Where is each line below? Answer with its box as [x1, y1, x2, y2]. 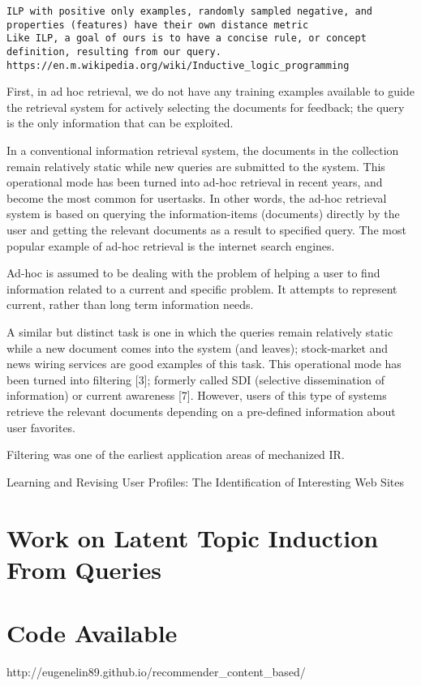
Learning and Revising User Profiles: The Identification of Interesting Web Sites [6, 473, 404, 490]
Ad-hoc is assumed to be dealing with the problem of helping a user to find [6, 264, 380, 281]
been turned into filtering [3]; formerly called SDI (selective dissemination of [6, 371, 385, 388]
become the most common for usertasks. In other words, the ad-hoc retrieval [6, 189, 387, 206]
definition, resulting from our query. [6, 45, 221, 58]
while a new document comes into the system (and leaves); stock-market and [6, 339, 389, 356]
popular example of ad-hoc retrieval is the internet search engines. [6, 237, 335, 254]
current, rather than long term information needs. [6, 296, 254, 313]
